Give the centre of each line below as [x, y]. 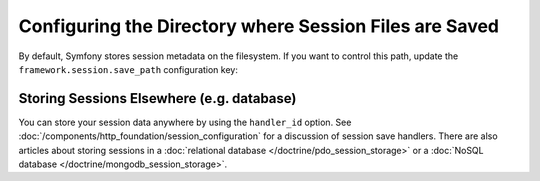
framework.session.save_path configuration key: [128, 69]
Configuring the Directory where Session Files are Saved [259, 26]
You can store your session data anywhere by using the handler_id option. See [185, 122]
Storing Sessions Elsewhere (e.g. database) [157, 98]
